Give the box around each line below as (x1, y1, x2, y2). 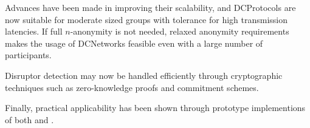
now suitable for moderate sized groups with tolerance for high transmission (5, 13, 288, 25)
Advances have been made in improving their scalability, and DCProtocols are (5, 1, 296, 13)
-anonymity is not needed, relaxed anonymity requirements (70, 25, 289, 38)
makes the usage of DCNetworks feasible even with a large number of (5, 36, 263, 49)
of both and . (5, 113, 54, 126)
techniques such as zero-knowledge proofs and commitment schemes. (5, 81, 259, 93)
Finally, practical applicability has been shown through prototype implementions (5, 101, 306, 114)
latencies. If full (5, 25, 63, 38)
